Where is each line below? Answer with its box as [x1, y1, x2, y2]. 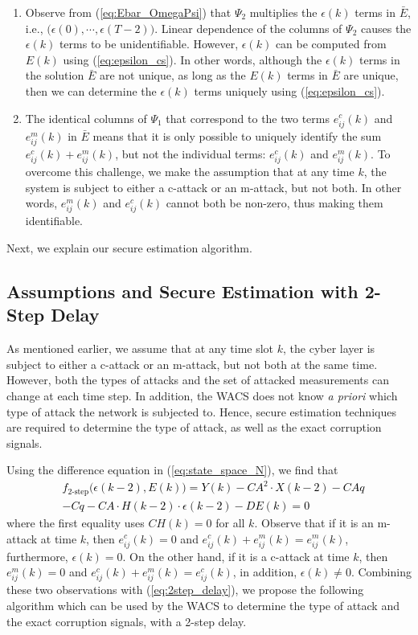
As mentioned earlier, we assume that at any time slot [6, 340, 274, 357]
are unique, [343, 67, 399, 84]
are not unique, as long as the [99, 67, 246, 84]
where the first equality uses [6, 514, 145, 531]
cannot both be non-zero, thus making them [166, 195, 383, 211]
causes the [360, 19, 412, 36]
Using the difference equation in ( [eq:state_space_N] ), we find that [6, 461, 338, 478]
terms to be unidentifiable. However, [59, 35, 239, 52]
